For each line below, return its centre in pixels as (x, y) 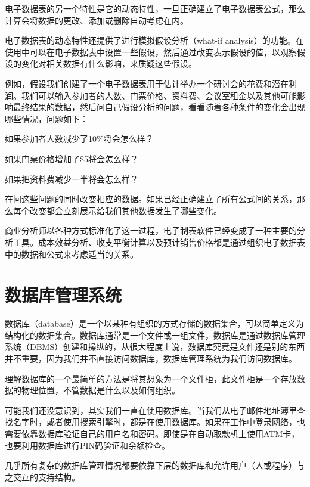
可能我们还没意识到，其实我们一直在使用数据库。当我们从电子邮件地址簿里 (151, 410)
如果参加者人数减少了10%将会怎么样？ (79, 139)
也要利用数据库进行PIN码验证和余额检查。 (88, 445)
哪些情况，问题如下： (46, 118)
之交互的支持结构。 (42, 477)
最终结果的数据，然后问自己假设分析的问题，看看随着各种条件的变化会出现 (159, 107)
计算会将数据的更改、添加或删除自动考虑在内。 (97, 20)
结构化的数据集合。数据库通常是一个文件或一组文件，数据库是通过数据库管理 (155, 335)
